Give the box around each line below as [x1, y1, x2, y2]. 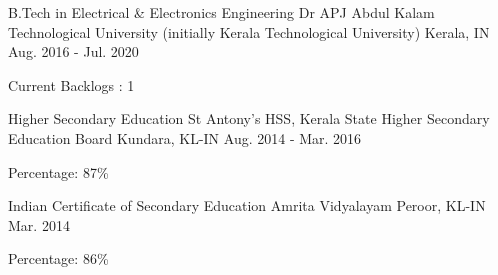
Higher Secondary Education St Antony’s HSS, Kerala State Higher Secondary [8, 108, 490, 129]
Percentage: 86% [8, 248, 109, 269]
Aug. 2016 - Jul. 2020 [8, 41, 139, 62]
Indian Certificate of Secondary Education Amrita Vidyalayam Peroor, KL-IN [8, 195, 486, 216]
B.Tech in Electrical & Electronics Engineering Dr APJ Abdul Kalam [8, 2, 435, 22]
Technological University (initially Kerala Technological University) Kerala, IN [8, 21, 490, 42]
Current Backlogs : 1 [8, 74, 135, 95]
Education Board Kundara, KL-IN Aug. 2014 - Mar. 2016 [8, 127, 362, 148]
